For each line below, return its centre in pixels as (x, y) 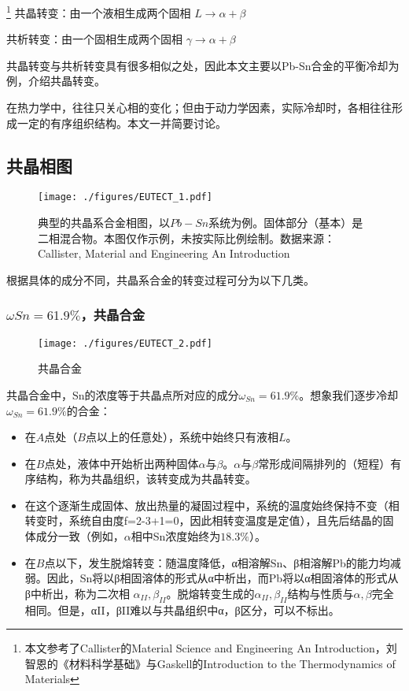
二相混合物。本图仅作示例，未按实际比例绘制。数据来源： (186, 238)
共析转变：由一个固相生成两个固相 (94, 39)
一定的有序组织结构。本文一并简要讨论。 (122, 123)
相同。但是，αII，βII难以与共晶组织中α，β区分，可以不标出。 (182, 609)
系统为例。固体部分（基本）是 (286, 223)
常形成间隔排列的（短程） (324, 463)
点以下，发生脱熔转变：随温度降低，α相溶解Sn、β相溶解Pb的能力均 (217, 562)
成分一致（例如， (80, 536)
